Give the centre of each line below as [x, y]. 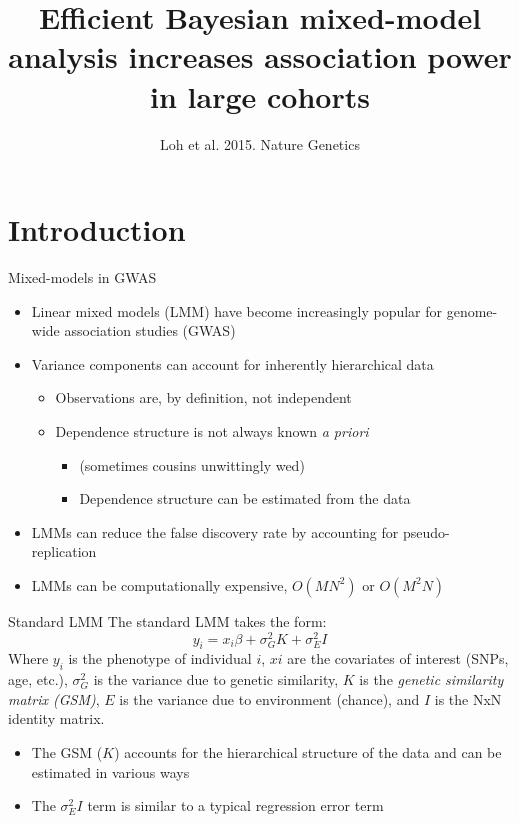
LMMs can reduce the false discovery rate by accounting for [215, 531]
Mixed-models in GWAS [82, 277]
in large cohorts [260, 95]
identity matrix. [56, 718]
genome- [472, 310]
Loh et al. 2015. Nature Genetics [260, 143]
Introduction [97, 229]
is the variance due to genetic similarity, [216, 679]
